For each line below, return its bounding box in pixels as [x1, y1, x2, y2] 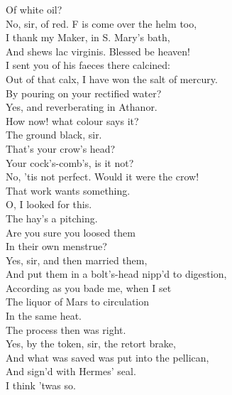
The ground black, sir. [6, 127, 102, 142]
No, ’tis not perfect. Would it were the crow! [6, 169, 199, 184]
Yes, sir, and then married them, [6, 252, 148, 267]
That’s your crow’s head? [6, 141, 116, 156]
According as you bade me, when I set [6, 280, 172, 295]
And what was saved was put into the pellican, [6, 350, 209, 364]
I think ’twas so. [6, 378, 76, 393]
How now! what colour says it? [6, 113, 139, 128]
